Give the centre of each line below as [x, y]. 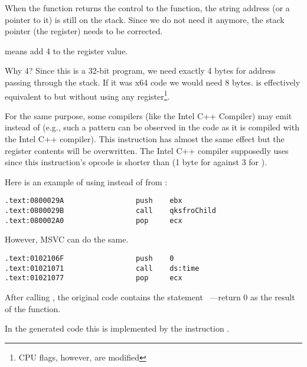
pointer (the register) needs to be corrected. [84, 31]
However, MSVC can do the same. [67, 239]
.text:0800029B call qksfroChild [110, 211]
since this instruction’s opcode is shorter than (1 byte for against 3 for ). [136, 162]
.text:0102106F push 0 [89, 258]
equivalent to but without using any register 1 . [87, 95]
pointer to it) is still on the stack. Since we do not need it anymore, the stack [145, 19]
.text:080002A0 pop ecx [94, 220]
